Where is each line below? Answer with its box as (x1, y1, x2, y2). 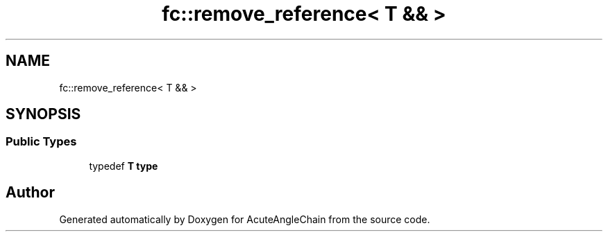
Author (6, 184, 55, 202)
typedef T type (89, 159, 158, 172)
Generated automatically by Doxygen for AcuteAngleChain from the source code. (59, 213, 430, 225)
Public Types (6, 134, 77, 149)
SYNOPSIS (6, 105, 81, 123)
